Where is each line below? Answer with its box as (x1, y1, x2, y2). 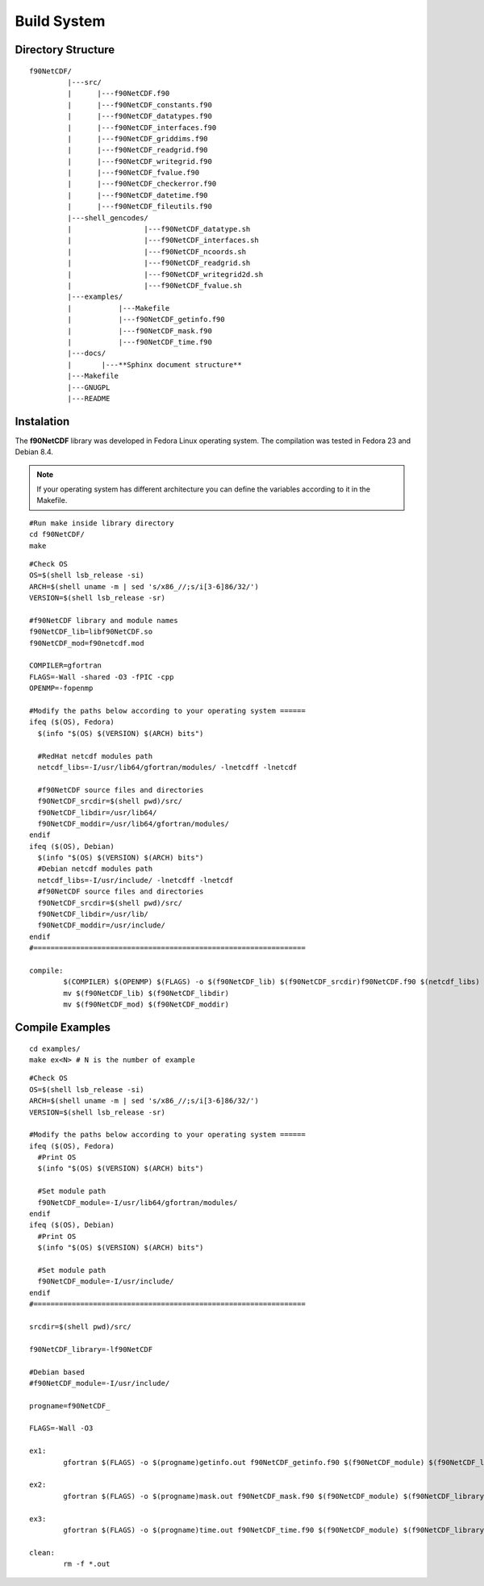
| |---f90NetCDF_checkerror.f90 (67, 179, 217, 189)
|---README (67, 394, 111, 403)
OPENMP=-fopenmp (29, 684, 94, 693)
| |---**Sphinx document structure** (67, 360, 242, 369)
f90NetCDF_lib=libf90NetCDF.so (29, 627, 153, 637)
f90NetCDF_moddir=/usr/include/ (37, 921, 165, 930)
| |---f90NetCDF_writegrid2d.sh (67, 270, 264, 278)
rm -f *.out (63, 1559, 111, 1569)
